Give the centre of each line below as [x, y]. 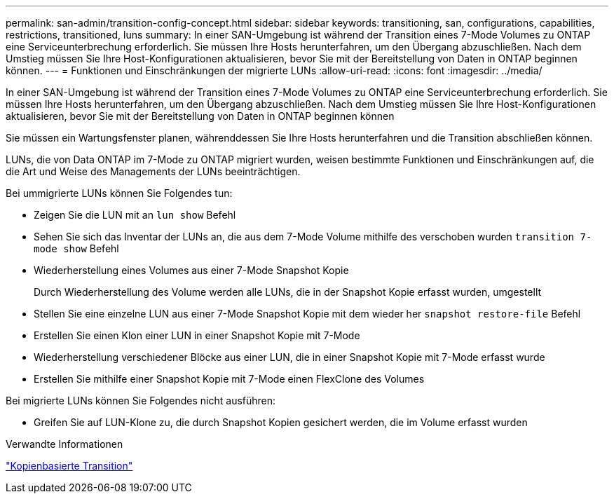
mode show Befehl [76, 248]
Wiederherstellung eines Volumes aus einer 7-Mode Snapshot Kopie [191, 270]
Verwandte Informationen [64, 444]
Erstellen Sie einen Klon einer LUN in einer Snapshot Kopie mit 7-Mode [197, 335]
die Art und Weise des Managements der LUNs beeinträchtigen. [153, 171]
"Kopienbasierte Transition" [69, 466]
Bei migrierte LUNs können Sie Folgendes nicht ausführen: [141, 401]
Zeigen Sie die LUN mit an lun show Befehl [135, 215]
